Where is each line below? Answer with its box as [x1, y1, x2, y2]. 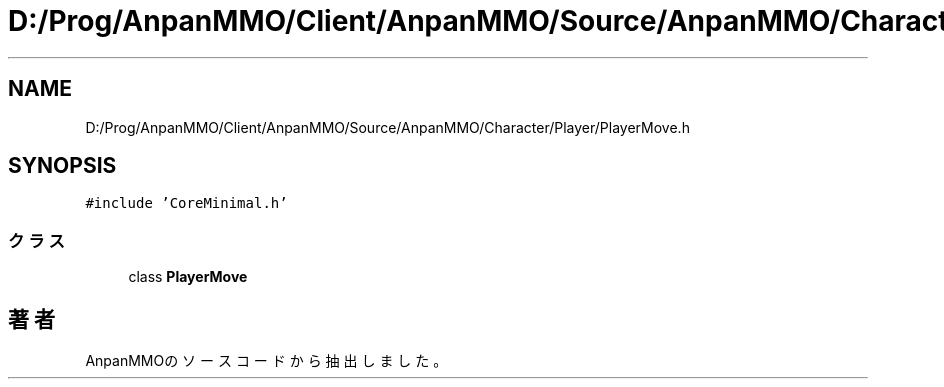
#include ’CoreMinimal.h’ [85, 195, 288, 212]
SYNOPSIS [8, 153, 117, 179]
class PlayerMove [128, 268, 248, 286]
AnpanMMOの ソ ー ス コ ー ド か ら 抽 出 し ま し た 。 [85, 352, 448, 370]
